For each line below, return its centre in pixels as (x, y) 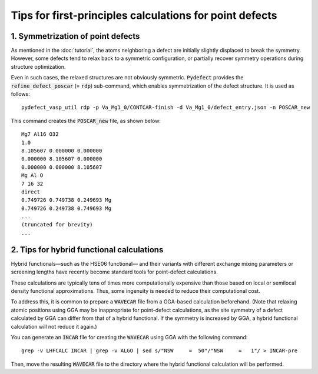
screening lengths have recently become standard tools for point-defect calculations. (114, 272)
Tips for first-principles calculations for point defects (144, 15)
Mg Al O (32, 176)
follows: (20, 94)
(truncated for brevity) (57, 225)
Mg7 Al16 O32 (40, 134)
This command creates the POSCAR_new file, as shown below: (86, 121)
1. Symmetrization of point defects (75, 36)
